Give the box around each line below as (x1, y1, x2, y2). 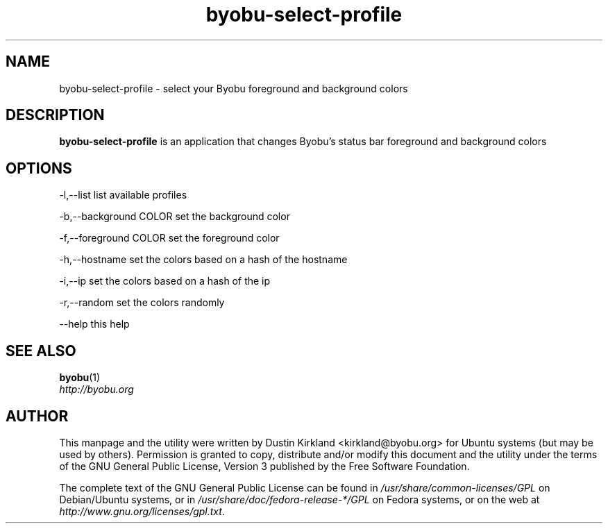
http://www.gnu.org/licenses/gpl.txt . (59, 505, 225, 517)
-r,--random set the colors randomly (59, 296, 225, 309)
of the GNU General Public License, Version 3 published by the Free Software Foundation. (59, 460, 470, 472)
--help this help (59, 318, 130, 330)
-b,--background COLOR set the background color (59, 210, 290, 223)
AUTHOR (6, 407, 69, 425)
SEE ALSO (6, 342, 76, 360)
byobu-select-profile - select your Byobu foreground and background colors (59, 82, 408, 94)
